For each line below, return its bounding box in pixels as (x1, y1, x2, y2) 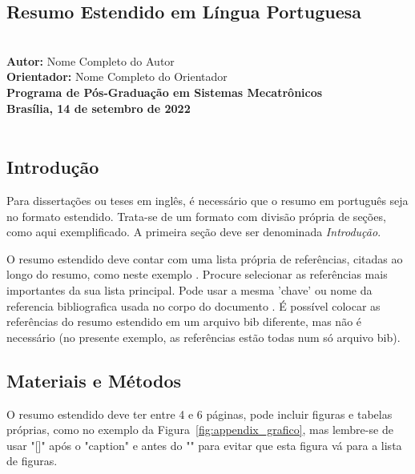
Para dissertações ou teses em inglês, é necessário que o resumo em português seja (6, 191, 409, 208)
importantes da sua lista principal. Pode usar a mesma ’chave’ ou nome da (6, 281, 373, 298)
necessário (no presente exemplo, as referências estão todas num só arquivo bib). (6, 328, 401, 345)
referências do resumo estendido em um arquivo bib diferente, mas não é (6, 313, 362, 330)
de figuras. (6, 452, 58, 469)
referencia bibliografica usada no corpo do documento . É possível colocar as (6, 297, 381, 314)
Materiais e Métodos (6, 368, 182, 392)
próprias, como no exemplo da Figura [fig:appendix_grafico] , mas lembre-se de (6, 421, 393, 438)
